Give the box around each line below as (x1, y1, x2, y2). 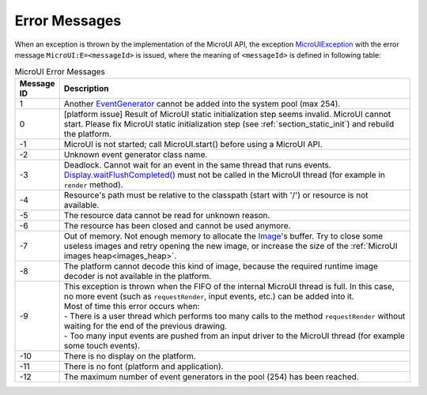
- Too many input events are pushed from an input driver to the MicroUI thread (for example (63, 330, 405, 341)
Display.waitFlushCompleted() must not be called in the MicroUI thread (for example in (63, 169, 385, 180)
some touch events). (63, 340, 141, 351)
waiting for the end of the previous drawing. (63, 320, 228, 331)
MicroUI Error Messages (14, 66, 106, 77)
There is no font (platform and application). (63, 360, 224, 371)
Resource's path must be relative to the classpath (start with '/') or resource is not (63, 190, 368, 201)
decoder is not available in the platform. (63, 270, 212, 281)
